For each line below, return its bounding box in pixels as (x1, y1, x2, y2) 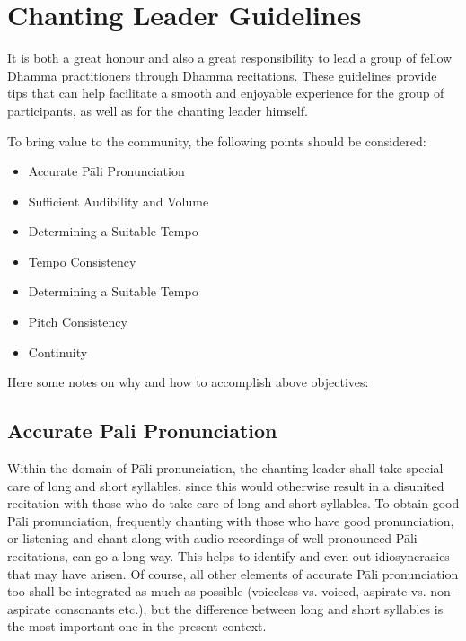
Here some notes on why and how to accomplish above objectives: (7, 373, 369, 391)
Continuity (28, 342, 88, 361)
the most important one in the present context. (7, 617, 267, 636)
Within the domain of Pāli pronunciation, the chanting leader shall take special (7, 459, 444, 478)
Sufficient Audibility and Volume (28, 191, 209, 210)
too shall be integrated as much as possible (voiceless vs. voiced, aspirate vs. (7, 582, 426, 601)
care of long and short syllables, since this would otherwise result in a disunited (7, 476, 444, 495)
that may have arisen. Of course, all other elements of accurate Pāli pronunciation (7, 564, 459, 583)
